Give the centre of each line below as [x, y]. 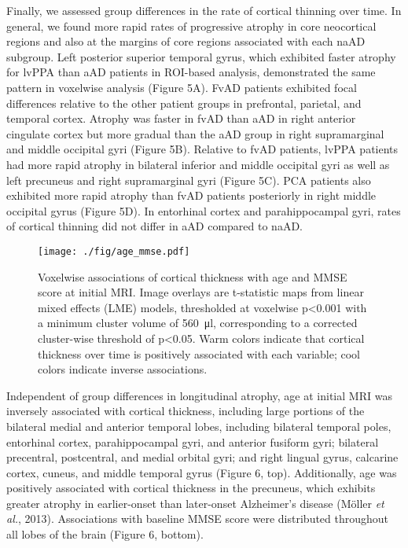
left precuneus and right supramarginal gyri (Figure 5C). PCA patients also [189, 180]
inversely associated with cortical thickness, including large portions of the [186, 411]
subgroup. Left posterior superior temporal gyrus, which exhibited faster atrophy [201, 56]
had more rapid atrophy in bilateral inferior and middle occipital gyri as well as [198, 164]
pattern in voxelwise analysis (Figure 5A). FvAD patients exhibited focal [182, 87]
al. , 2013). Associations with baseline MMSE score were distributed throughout [198, 519]
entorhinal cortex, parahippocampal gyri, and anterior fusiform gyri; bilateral [193, 441]
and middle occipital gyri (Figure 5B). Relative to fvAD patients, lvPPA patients [202, 149]
